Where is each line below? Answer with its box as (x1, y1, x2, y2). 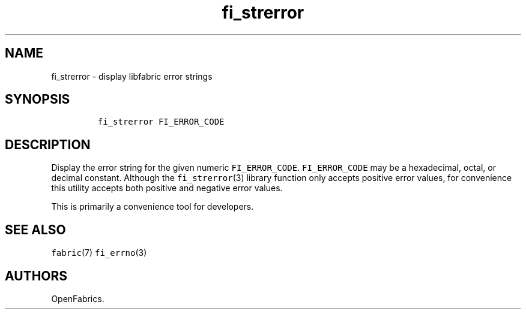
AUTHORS (5, 268, 68, 283)
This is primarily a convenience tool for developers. (51, 201, 254, 212)
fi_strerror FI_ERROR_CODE (97, 117, 225, 127)
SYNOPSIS (5, 92, 70, 107)
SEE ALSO (5, 222, 66, 237)
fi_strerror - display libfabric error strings (51, 71, 213, 81)
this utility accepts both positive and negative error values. (51, 183, 283, 194)
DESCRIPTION (5, 137, 91, 152)
